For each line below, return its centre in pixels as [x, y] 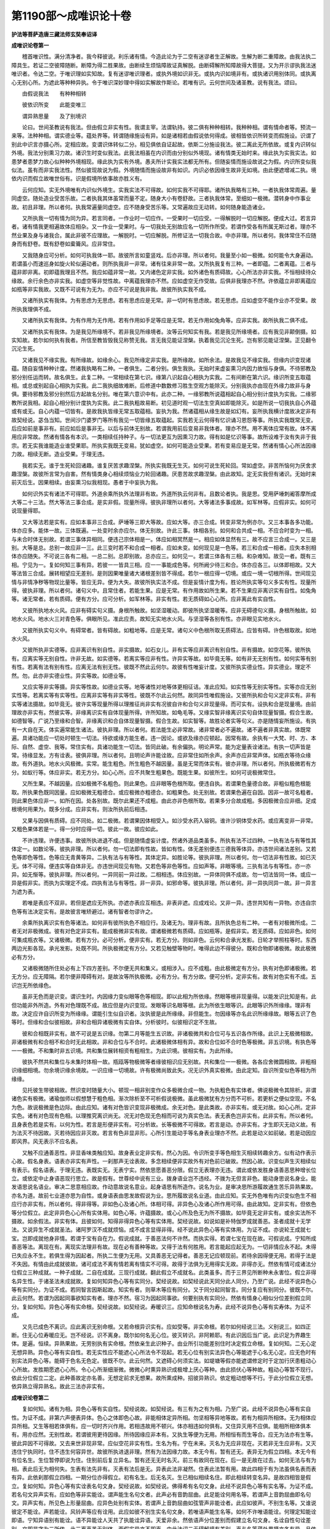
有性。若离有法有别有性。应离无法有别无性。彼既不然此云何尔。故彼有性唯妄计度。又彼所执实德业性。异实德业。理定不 [161, 667]
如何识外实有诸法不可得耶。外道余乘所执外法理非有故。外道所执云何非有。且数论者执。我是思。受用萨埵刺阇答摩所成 [169, 494]
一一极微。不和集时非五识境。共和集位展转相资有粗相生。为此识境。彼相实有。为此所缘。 [124, 1050]
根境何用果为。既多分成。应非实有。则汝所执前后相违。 [81, 809]
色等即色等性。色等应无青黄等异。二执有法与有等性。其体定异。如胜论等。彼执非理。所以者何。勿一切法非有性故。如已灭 [164, 857]
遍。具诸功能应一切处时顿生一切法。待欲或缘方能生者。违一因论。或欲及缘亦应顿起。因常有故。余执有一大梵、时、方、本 [164, 738]
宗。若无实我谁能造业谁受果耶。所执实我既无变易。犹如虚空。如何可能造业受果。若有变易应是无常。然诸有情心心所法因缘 [164, 445]
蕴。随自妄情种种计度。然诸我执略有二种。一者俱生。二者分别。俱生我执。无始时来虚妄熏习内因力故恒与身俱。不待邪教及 [164, 368]
